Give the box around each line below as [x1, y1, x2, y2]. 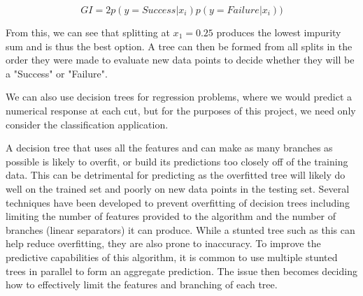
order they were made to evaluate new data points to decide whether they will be [6, 52, 355, 67]
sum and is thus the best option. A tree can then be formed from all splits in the [6, 38, 353, 53]
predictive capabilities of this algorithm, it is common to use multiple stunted [6, 249, 338, 264]
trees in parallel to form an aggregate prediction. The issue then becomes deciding [6, 263, 357, 278]
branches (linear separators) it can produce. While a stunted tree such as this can [6, 222, 355, 237]
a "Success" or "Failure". [6, 66, 108, 80]
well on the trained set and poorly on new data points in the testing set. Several [6, 181, 350, 195]
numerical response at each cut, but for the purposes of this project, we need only [6, 103, 356, 117]
